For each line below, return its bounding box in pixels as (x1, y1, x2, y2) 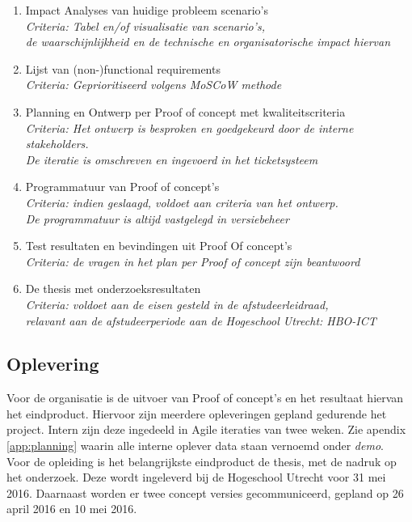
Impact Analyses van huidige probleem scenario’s (25, 2, 268, 18)
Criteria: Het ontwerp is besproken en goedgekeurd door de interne (25, 119, 354, 136)
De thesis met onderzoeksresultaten (25, 280, 201, 297)
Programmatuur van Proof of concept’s (25, 178, 220, 195)
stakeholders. (25, 135, 89, 152)
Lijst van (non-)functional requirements (25, 60, 221, 77)
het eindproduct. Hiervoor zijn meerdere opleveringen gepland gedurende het (6, 405, 387, 422)
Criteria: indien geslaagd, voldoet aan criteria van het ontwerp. (25, 193, 338, 210)
